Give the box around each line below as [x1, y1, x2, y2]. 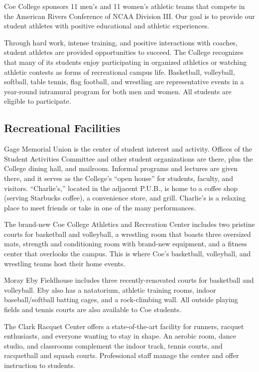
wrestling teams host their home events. [4, 258, 126, 268]
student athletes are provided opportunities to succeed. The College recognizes [4, 47, 244, 57]
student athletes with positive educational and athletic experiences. [4, 20, 209, 31]
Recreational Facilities [4, 120, 121, 136]
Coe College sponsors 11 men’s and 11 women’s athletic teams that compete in [4, 1, 245, 11]
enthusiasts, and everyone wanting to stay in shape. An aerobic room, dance [4, 331, 236, 341]
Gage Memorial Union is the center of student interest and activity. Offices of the [4, 144, 252, 154]
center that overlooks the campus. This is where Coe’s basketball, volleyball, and [4, 248, 251, 259]
